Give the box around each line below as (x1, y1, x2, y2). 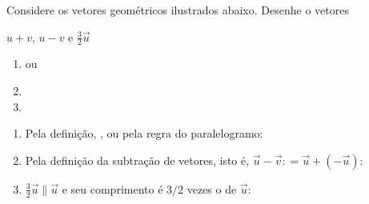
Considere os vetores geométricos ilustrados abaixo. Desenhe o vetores (6, 2, 349, 18)
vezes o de (187, 180, 237, 197)
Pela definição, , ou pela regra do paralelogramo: (25, 125, 263, 142)
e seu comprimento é (62, 180, 163, 197)
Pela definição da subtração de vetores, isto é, (25, 151, 250, 168)
